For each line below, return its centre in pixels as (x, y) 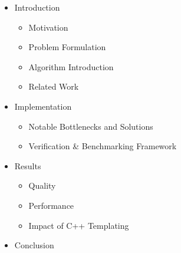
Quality (42, 185)
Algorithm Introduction (71, 66)
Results (28, 165)
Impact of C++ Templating (79, 225)
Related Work (54, 86)
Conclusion (34, 245)
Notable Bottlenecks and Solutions (91, 126)
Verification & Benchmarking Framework (103, 146)
